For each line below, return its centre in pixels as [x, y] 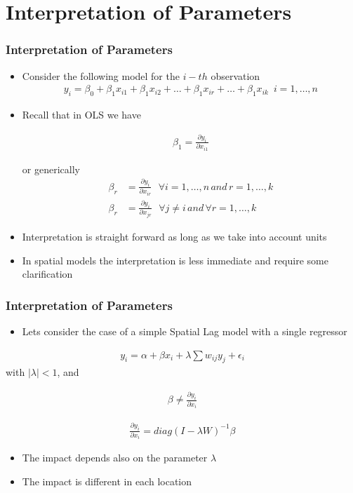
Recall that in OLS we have [81, 115]
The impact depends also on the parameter [115, 458]
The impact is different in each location [107, 481]
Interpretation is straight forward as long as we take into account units [174, 236]
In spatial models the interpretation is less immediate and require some [175, 260]
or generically [51, 169]
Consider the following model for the [101, 75]
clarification [47, 274]
